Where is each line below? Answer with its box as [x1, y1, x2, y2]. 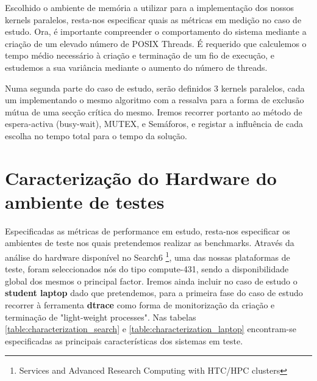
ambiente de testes [5, 189, 165, 214]
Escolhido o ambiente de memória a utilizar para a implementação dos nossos [5, 1, 294, 13]
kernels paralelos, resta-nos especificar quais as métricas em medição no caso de [5, 13, 302, 26]
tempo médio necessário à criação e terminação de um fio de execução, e [5, 49, 274, 62]
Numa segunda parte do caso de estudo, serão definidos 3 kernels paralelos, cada [5, 81, 305, 94]
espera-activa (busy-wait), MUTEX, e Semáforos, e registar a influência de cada [5, 117, 304, 130]
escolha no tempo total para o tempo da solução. [5, 129, 187, 142]
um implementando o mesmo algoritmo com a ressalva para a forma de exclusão [5, 93, 304, 106]
